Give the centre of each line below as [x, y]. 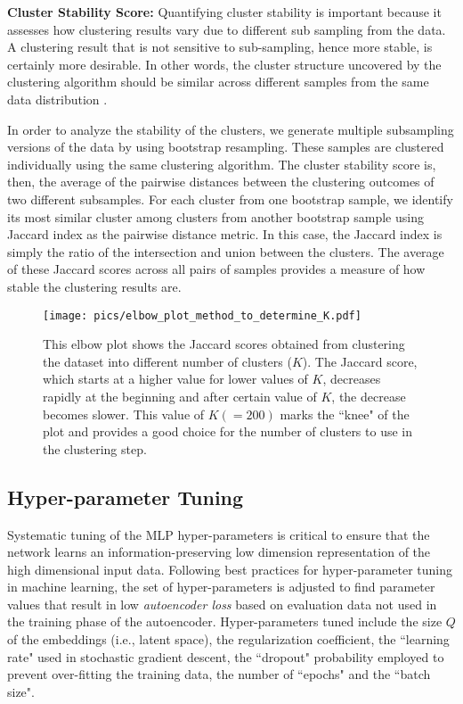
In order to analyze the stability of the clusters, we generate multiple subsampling [231, 129]
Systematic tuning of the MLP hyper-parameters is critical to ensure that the [219, 534]
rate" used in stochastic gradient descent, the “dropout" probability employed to [226, 656]
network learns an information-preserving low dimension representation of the [219, 552]
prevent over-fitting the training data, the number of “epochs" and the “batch [219, 674]
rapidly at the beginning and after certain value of [180, 396]
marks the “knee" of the [345, 414]
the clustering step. [95, 448]
